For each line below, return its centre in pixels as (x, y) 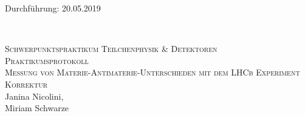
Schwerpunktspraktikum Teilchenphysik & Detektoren (111, 49)
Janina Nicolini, (34, 96)
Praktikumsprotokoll (47, 60)
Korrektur (26, 84)
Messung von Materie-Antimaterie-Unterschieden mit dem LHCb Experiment (152, 72)
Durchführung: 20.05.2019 (53, 8)
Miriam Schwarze (37, 108)
